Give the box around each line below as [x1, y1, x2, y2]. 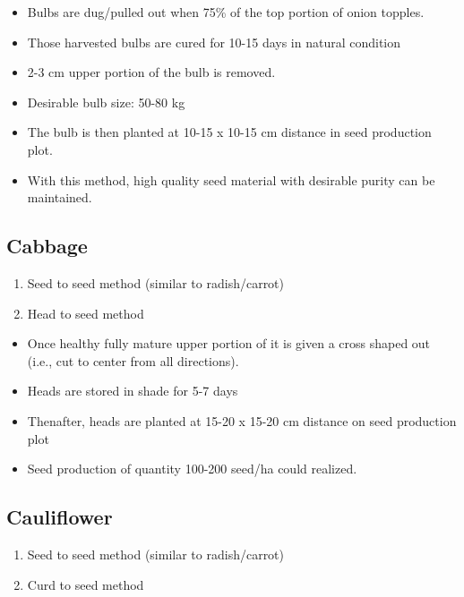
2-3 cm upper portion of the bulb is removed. [27, 63, 276, 81]
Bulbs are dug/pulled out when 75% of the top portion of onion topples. [27, 3, 425, 21]
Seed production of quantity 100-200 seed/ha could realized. [27, 459, 357, 478]
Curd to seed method [27, 575, 144, 593]
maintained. [27, 188, 92, 207]
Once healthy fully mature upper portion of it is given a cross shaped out [27, 334, 431, 353]
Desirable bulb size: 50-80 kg [27, 92, 185, 111]
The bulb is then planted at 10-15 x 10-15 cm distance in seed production [27, 123, 432, 141]
